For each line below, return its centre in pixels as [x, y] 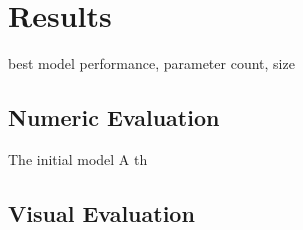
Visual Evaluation [101, 212]
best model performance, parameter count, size [151, 63]
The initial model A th [78, 158]
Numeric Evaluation [114, 117]
